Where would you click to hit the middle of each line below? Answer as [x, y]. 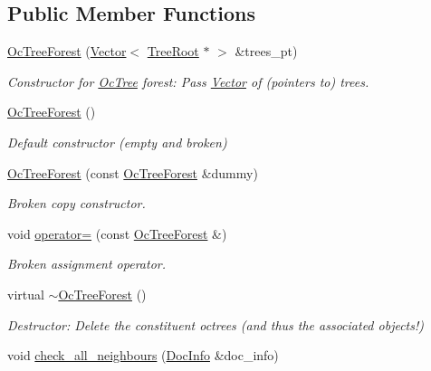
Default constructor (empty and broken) [117, 142]
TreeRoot [173, 51]
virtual [26, 294]
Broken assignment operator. [86, 264]
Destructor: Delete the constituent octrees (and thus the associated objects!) [215, 324]
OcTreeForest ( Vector [67, 51]
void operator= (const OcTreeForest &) [117, 233]
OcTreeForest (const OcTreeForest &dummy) [133, 172]
